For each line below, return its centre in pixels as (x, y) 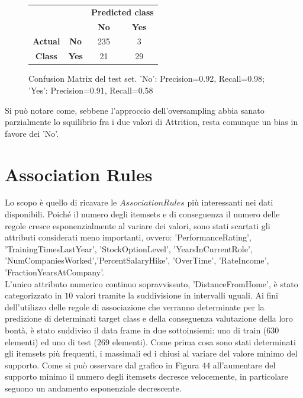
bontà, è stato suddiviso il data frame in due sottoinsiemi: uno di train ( (136, 330)
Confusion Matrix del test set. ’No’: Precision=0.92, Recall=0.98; (147, 78)
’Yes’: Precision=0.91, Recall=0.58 (91, 90)
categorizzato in (33, 295)
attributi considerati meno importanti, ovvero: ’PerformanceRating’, (128, 237)
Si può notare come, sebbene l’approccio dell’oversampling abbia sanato (135, 110)
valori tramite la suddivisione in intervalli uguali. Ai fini (177, 295)
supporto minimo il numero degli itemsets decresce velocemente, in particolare (146, 376)
